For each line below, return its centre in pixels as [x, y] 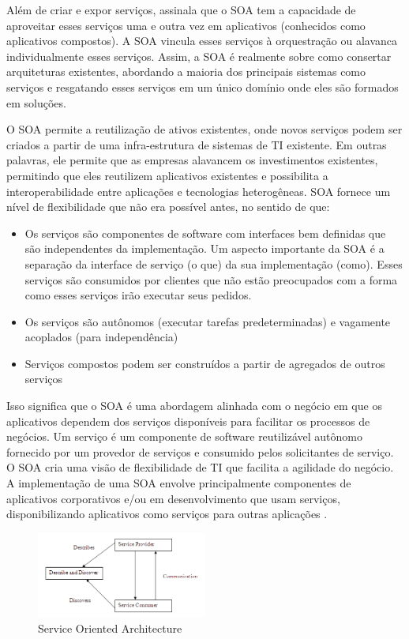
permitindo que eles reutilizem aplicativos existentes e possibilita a [167, 175]
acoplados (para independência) [101, 337]
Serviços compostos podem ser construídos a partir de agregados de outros [205, 363]
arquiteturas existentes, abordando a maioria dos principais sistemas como [186, 71]
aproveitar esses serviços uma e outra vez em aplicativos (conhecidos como [186, 25]
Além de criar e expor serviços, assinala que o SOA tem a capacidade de [181, 9]
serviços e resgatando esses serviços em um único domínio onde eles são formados [203, 86]
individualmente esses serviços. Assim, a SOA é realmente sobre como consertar [199, 56]
